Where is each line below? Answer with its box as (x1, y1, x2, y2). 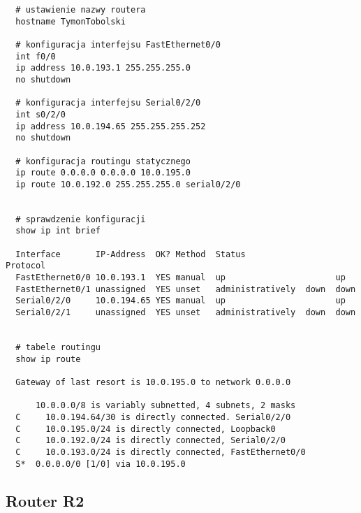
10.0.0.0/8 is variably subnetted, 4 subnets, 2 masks (35, 400, 296, 411)
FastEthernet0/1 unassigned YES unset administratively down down (15, 284, 356, 294)
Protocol (6, 261, 46, 271)
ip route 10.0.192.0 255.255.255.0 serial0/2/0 (15, 179, 241, 189)
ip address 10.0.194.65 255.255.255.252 (15, 121, 206, 131)
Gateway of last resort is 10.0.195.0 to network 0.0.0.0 (15, 377, 291, 387)
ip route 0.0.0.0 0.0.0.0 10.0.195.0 (15, 168, 191, 178)
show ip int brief (15, 226, 101, 236)
